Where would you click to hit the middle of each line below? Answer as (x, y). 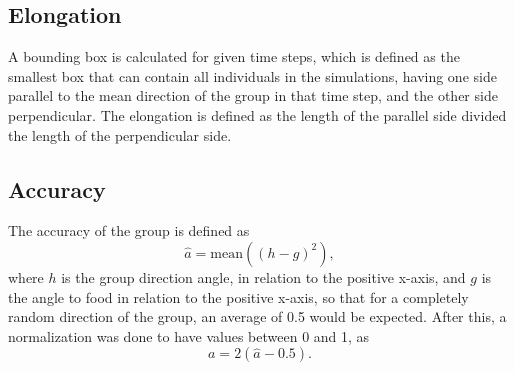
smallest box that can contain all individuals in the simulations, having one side (252, 75)
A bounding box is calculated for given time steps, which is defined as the (234, 56)
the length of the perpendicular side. (120, 134)
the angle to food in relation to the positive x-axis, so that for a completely (238, 296)
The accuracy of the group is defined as (129, 230)
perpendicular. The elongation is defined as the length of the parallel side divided (257, 114)
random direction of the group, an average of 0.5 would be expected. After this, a (257, 316)
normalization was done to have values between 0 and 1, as (189, 335)
